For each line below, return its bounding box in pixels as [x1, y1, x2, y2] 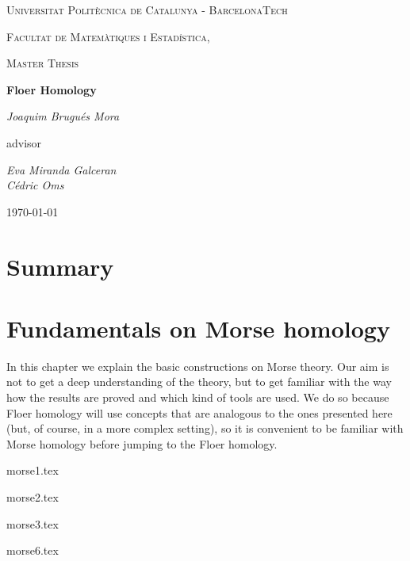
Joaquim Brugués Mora [6, 108, 120, 124]
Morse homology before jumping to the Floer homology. [6, 435, 278, 452]
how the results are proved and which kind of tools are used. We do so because [6, 389, 389, 406]
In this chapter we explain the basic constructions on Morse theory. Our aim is [6, 357, 389, 374]
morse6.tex [6, 542, 59, 559]
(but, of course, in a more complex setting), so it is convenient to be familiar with [6, 420, 404, 437]
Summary [6, 250, 114, 282]
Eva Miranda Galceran [6, 161, 117, 177]
